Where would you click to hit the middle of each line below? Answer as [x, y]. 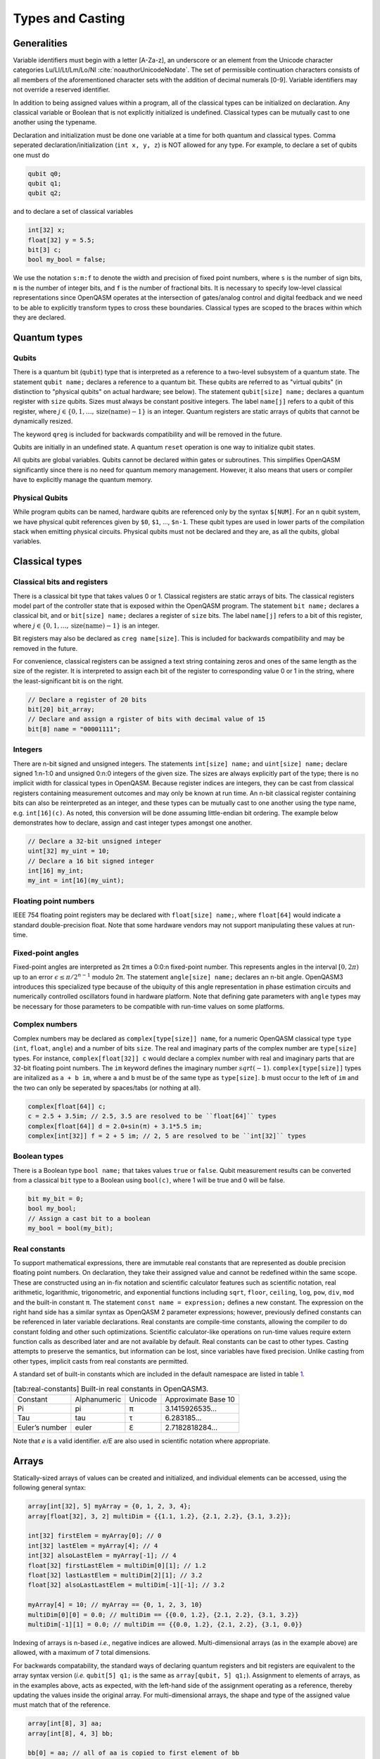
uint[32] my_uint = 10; [69, 851]
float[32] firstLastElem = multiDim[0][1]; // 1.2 [117, 1565]
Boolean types [38, 1156]
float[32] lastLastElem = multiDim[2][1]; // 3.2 [115, 1575]
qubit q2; [45, 193]
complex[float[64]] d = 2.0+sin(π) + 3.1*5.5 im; [115, 1126]
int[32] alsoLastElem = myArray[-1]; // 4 [102, 1556]
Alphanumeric [98, 1399]
